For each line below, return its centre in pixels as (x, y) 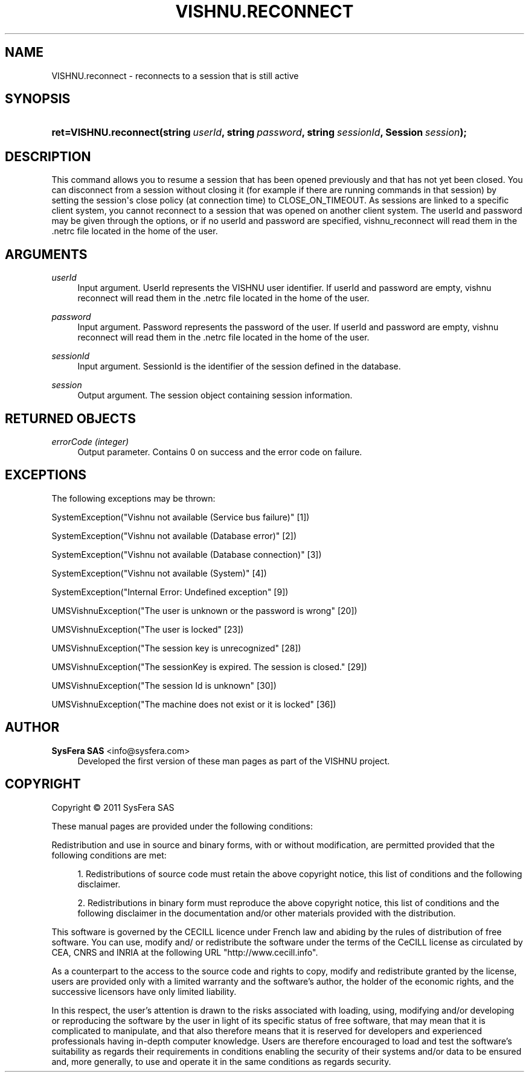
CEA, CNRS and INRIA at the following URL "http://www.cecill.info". (185, 952)
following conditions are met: (109, 855)
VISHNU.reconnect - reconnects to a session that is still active (175, 75)
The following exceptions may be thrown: (133, 498)
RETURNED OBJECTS (70, 418)
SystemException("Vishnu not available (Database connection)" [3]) (187, 554)
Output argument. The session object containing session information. (215, 395)
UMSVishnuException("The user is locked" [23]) (148, 629)
